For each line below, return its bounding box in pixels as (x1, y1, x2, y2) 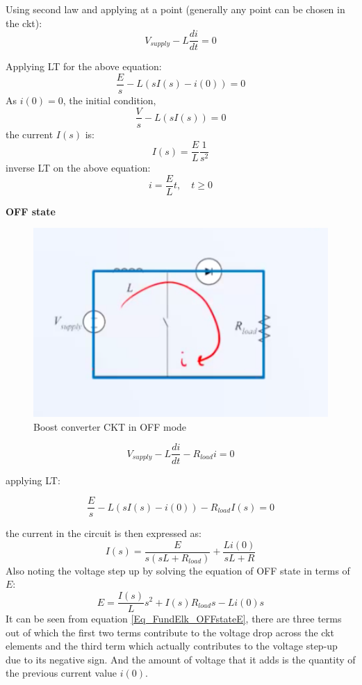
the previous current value (6, 666, 117, 680)
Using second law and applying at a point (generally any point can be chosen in (6, 2, 345, 16)
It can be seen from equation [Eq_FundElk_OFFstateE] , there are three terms (6, 611, 342, 626)
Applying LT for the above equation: (6, 59, 162, 74)
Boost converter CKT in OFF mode (33, 419, 187, 434)
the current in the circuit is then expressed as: (6, 526, 202, 540)
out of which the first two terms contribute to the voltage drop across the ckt (6, 625, 334, 639)
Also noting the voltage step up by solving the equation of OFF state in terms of (6, 563, 350, 577)
